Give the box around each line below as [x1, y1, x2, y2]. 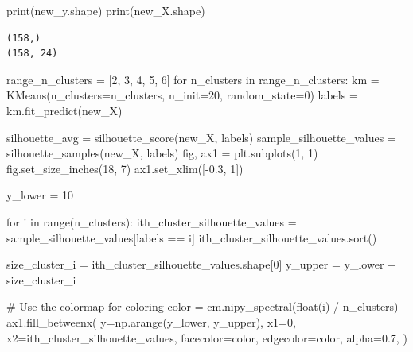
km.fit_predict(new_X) [6, 102, 123, 118]
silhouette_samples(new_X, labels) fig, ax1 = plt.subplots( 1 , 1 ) [6, 145, 318, 161]
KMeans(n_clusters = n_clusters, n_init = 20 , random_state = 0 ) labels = [6, 87, 358, 103]
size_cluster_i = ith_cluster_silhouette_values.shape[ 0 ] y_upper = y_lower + [6, 256, 396, 273]
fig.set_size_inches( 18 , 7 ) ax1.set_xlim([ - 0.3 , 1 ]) [6, 160, 244, 176]
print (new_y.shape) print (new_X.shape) [6, 2, 205, 18]
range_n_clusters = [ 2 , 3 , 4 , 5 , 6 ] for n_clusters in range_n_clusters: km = [6, 71, 380, 87]
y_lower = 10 [6, 187, 74, 203]
